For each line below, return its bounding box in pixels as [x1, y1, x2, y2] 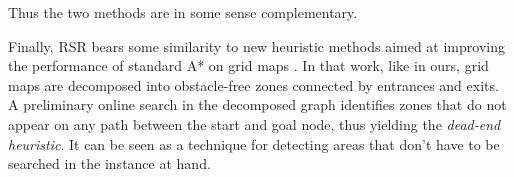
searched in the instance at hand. [8, 153, 211, 174]
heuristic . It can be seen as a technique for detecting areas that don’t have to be [8, 133, 500, 154]
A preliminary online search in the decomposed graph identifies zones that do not [8, 94, 507, 115]
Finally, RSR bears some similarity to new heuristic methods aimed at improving [8, 35, 505, 56]
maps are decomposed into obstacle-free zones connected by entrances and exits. [8, 74, 499, 95]
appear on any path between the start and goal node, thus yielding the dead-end [8, 113, 501, 134]
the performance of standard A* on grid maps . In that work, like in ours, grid [8, 55, 489, 76]
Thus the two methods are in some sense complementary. [8, 2, 358, 22]
